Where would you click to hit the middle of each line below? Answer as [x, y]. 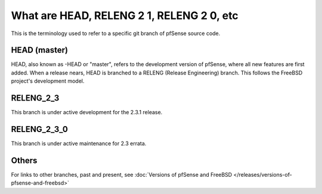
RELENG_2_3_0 [39, 129]
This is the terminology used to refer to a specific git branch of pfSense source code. [116, 33]
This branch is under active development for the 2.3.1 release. [87, 112]
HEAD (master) [40, 50]
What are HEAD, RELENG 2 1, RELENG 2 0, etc [125, 15]
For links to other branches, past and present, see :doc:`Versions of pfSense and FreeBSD [122, 174]
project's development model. [48, 81]
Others [24, 160]
